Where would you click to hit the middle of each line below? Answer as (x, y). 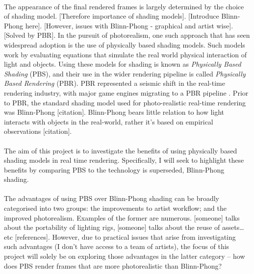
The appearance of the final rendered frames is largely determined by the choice (124, 6)
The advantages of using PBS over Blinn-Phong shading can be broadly (112, 198)
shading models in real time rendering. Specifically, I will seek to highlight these (124, 160)
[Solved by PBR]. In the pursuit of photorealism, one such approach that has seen (127, 35)
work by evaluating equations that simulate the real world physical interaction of (126, 54)
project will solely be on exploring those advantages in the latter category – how (125, 256)
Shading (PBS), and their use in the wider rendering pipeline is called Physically (125, 73)
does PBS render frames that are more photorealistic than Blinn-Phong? (113, 265)
